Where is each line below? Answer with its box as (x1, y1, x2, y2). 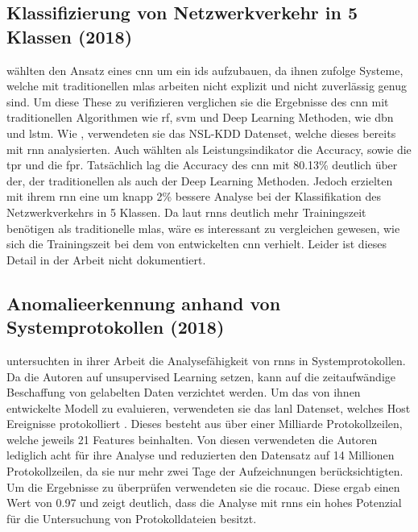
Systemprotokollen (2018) (6, 314, 225, 339)
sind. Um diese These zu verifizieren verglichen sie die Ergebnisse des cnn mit (6, 93, 389, 110)
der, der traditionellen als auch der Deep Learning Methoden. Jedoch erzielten (6, 172, 393, 189)
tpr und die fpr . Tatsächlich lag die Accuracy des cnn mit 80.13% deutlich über (6, 156, 398, 173)
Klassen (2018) (6, 23, 133, 48)
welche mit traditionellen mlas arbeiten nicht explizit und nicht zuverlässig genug (6, 77, 407, 94)
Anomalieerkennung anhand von (6, 290, 281, 315)
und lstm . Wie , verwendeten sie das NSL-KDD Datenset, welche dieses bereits (6, 124, 396, 141)
